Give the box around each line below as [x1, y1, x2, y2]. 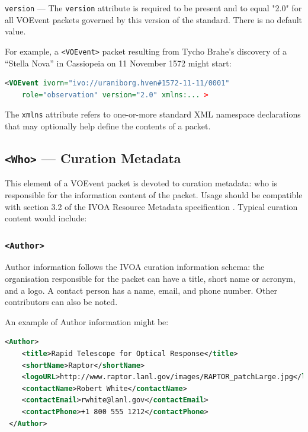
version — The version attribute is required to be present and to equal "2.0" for [5, 2, 302, 14]
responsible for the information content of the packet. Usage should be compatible [5, 188, 303, 201]
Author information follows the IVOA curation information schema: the [5, 261, 265, 273]
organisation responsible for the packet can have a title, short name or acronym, [5, 272, 296, 285]
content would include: [5, 212, 87, 224]
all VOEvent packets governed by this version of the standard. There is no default [5, 13, 303, 26]
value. [5, 25, 26, 37]
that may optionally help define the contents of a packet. [5, 119, 211, 132]
